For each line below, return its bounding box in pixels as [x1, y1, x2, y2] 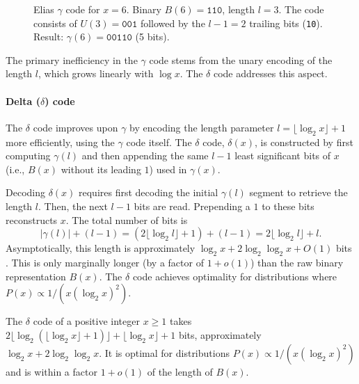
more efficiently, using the [6, 134, 115, 149]
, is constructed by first [255, 134, 353, 149]
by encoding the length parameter [129, 120, 274, 134]
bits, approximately [178, 327, 262, 342]
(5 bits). [135, 29, 170, 44]
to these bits [262, 199, 314, 213]
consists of [33, 15, 77, 30]
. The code [278, 2, 324, 16]
